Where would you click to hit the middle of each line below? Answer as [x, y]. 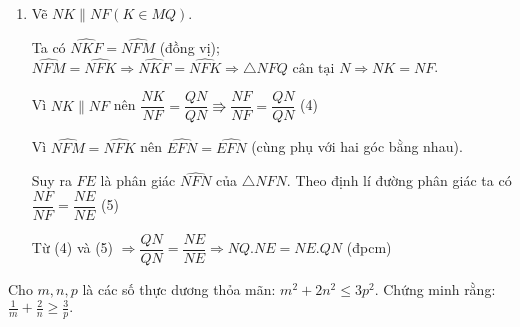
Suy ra [51, 180]
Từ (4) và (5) [72, 247]
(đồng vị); [189, 46]
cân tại [313, 68]
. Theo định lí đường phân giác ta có [399, 180]
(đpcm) [369, 247]
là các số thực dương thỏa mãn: [179, 289]
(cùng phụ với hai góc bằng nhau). [357, 146]
